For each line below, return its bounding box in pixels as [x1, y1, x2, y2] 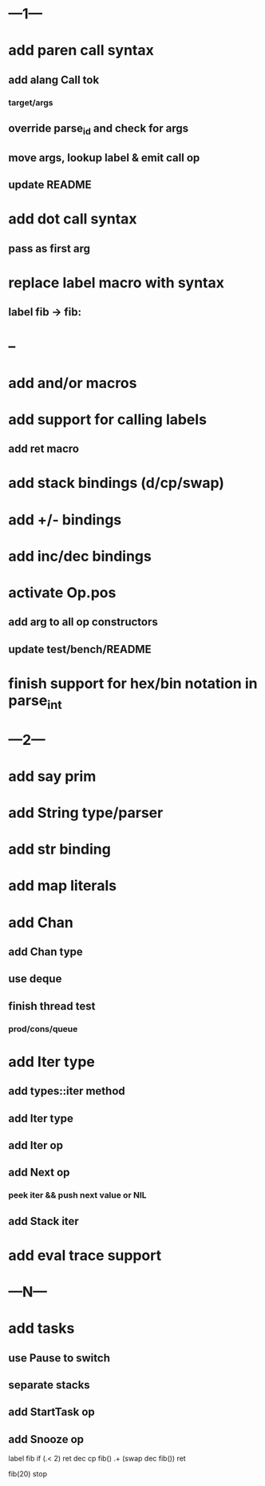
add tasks [8, 1319, 75, 1337]
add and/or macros [8, 374, 137, 392]
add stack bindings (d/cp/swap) [8, 474, 225, 492]
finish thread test [8, 999, 96, 1012]
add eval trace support [8, 1246, 162, 1264]
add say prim [8, 767, 97, 785]
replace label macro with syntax [8, 273, 225, 291]
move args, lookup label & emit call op [8, 151, 200, 164]
